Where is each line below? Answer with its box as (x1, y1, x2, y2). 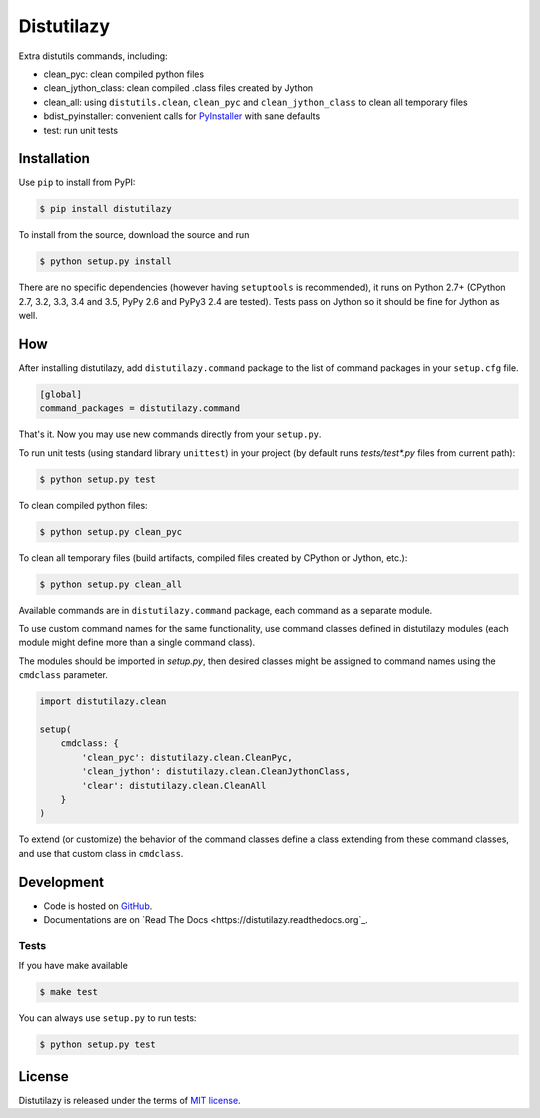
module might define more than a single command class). (18, 636, 256, 649)
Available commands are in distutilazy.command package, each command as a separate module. (18, 604, 433, 616)
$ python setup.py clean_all (39, 578, 183, 590)
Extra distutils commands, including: (18, 50, 169, 62)
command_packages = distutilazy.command (39, 403, 240, 414)
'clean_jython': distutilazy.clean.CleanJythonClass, (81, 766, 351, 777)
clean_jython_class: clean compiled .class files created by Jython (43, 82, 314, 94)
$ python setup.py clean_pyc (39, 526, 183, 537)
